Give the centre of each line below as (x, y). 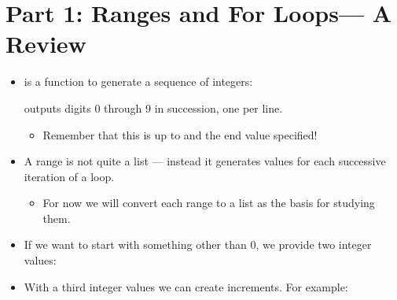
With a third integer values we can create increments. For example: (186, 286)
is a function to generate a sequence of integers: (138, 81)
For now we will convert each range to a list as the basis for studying (209, 203)
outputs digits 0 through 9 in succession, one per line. (153, 107)
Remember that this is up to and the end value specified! (180, 134)
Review (46, 44)
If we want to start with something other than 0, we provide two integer (198, 244)
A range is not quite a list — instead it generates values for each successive (205, 161)
